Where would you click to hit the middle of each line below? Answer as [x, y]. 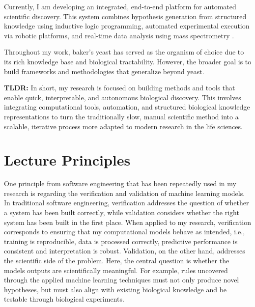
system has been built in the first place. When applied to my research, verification [127, 222]
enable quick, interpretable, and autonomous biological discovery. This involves [123, 97]
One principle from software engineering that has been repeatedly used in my [120, 183]
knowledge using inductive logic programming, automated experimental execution [127, 26]
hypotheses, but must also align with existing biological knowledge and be [115, 289]
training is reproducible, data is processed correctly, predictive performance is [121, 241]
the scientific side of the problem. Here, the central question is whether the [117, 260]
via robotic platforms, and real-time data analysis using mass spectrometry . [119, 35]
